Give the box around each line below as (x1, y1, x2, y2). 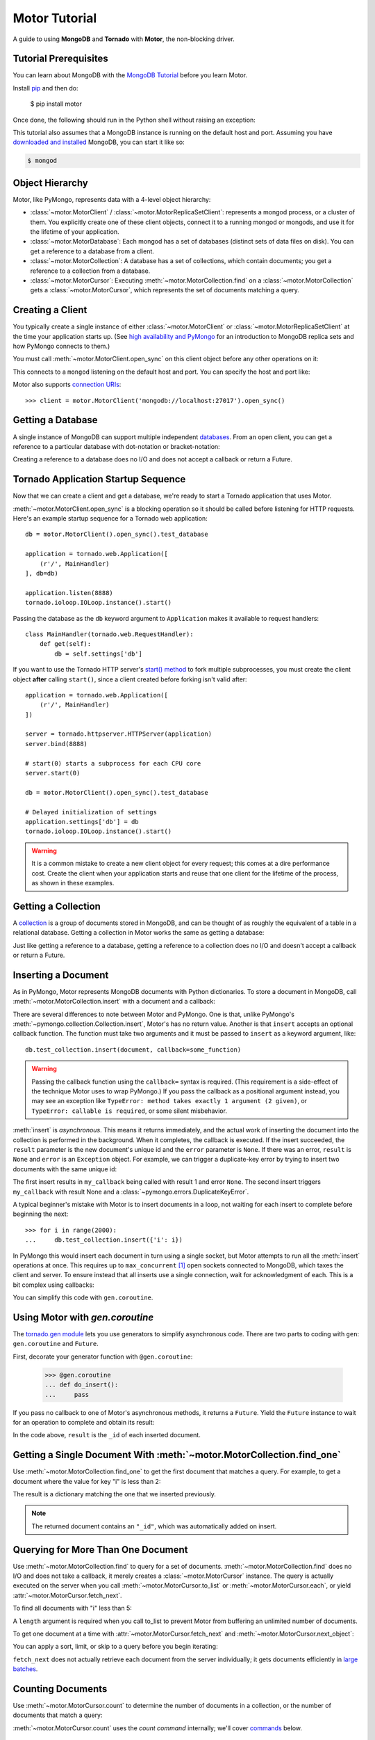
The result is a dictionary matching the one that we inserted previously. (12, 1489, 217, 1498)
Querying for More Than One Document (12, 1544, 188, 1556)
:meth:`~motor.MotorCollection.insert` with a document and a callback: (12, 997, 215, 1006)
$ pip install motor (30, 100, 83, 108)
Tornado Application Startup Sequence (12, 473, 186, 485)
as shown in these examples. (31, 878, 115, 887)
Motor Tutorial (12, 10, 97, 26)
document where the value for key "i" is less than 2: (12, 1477, 161, 1485)
